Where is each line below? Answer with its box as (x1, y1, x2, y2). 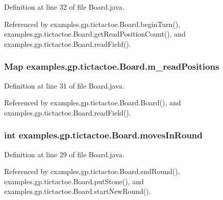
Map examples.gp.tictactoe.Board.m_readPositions (4, 60, 219, 73)
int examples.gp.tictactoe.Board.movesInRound (4, 129, 203, 141)
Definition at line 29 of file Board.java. (4, 149, 125, 159)
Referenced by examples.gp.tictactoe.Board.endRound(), (4, 166, 180, 177)
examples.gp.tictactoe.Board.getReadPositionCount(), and (4, 28, 186, 39)
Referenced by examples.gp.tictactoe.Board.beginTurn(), (4, 18, 181, 29)
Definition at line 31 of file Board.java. (4, 80, 125, 91)
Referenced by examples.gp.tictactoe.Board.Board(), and (4, 97, 181, 108)
